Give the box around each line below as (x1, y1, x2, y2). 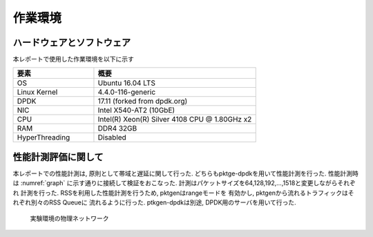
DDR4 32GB (97, 124, 137, 133)
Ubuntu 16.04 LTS (97, 78, 155, 88)
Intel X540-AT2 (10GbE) (97, 106, 175, 115)
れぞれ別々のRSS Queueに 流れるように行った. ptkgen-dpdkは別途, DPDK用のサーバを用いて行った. (12, 198, 296, 207)
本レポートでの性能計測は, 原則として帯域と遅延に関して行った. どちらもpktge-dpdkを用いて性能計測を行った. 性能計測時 (12, 169, 358, 178)
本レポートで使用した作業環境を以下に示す (12, 55, 134, 64)
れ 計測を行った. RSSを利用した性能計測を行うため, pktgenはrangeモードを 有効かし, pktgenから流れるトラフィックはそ (12, 189, 355, 197)
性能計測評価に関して (12, 151, 104, 162)
